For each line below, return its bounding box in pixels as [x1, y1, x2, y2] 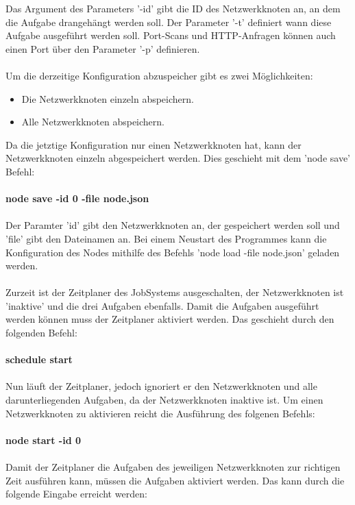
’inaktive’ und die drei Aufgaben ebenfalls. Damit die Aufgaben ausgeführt [5, 298, 319, 312]
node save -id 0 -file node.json [5, 191, 149, 206]
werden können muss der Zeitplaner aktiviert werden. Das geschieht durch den [5, 312, 334, 326]
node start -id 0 [5, 432, 82, 447]
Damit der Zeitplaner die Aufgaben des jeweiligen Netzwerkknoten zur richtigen [5, 460, 341, 473]
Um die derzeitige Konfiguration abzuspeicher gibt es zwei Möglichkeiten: [5, 68, 313, 82]
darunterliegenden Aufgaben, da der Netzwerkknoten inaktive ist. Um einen [5, 393, 323, 407]
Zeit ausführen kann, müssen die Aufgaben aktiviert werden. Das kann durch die [5, 473, 345, 487]
